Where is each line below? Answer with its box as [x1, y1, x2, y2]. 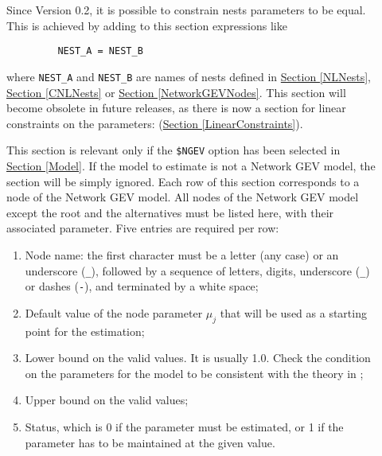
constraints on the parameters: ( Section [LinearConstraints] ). [6, 115, 303, 131]
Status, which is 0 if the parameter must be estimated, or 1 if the [25, 418, 344, 435]
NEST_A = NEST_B [57, 45, 143, 57]
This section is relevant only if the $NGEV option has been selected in [6, 142, 341, 158]
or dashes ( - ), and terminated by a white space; [25, 278, 259, 294]
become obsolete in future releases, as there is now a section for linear [6, 99, 346, 116]
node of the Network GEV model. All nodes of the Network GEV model [6, 189, 359, 205]
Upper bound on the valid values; [25, 392, 189, 408]
